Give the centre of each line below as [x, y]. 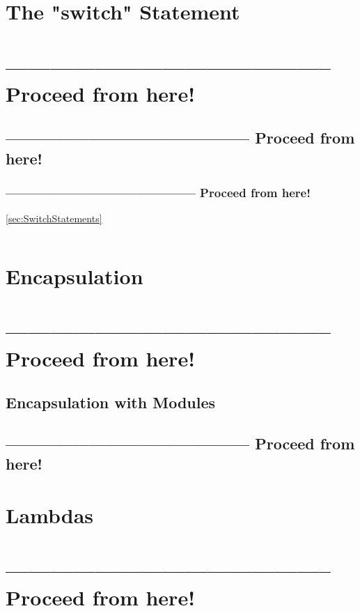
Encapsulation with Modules [111, 402]
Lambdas [50, 515]
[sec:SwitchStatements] [54, 218]
